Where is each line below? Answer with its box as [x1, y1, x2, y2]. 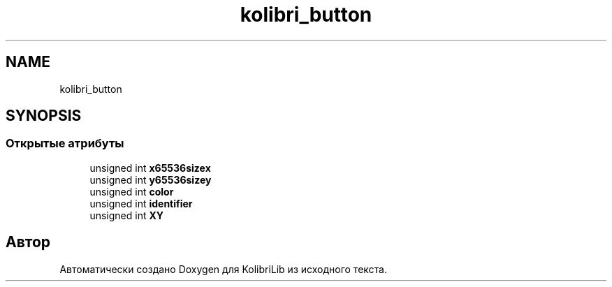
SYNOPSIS [6, 107, 82, 125]
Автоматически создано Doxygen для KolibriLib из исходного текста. [59, 263, 387, 275]
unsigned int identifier [89, 197, 193, 209]
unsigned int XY [89, 209, 164, 221]
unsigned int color [89, 185, 174, 198]
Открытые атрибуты [6, 136, 124, 151]
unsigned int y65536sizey [89, 173, 212, 186]
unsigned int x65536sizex [89, 161, 211, 174]
